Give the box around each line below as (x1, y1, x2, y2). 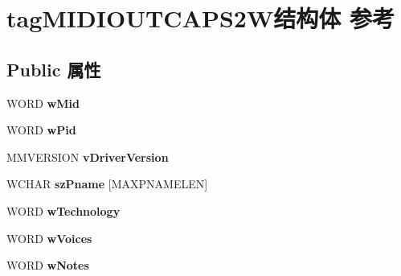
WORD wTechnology (6, 202, 121, 219)
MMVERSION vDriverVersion (6, 148, 169, 165)
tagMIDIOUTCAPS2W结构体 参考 (6, 2, 395, 35)
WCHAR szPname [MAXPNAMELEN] (6, 175, 208, 192)
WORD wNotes (6, 257, 89, 274)
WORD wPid (6, 122, 76, 138)
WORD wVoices (6, 229, 92, 246)
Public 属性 (6, 56, 101, 81)
